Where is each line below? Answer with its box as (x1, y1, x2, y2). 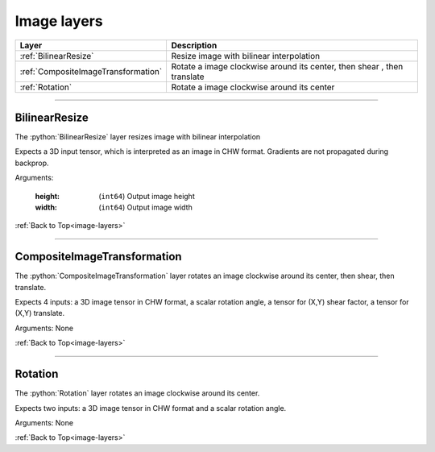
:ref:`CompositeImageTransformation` (19, 65, 163, 77)
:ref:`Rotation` (19, 81, 72, 93)
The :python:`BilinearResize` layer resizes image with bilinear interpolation (14, 132, 261, 142)
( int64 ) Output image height (98, 191, 195, 201)
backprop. (14, 158, 49, 168)
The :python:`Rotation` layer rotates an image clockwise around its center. (14, 388, 260, 398)
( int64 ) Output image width (98, 202, 193, 213)
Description (171, 39, 217, 51)
